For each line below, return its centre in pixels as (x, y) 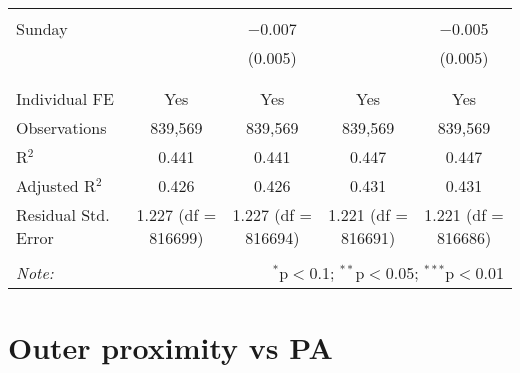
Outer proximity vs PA (170, 347)
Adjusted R (56, 185)
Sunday (42, 28)
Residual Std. (63, 214)
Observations (61, 127)
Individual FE (65, 98)
